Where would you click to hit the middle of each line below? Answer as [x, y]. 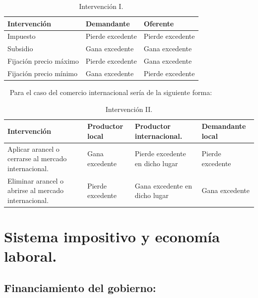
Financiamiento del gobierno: [80, 287]
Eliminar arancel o [36, 180]
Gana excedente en [163, 185]
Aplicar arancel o [33, 149]
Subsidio [20, 49]
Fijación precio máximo [43, 61]
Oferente [159, 23]
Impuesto [22, 36]
